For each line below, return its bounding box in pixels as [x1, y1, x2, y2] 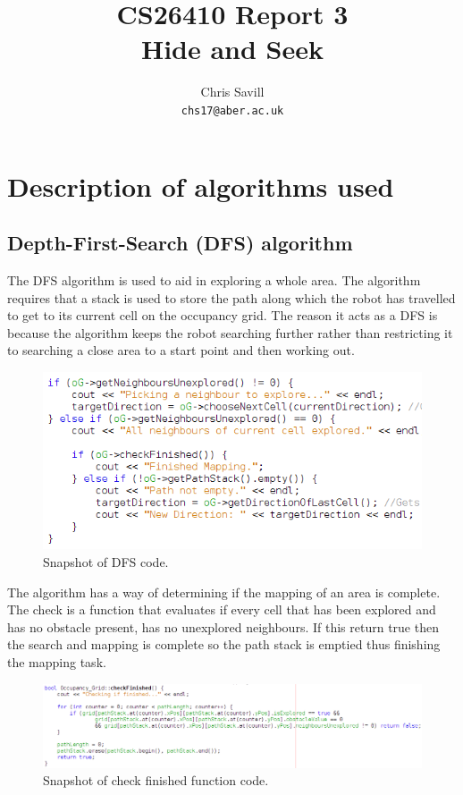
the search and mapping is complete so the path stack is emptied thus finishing [7, 635, 441, 654]
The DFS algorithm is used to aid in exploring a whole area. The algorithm [7, 270, 421, 289]
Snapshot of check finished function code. [43, 771, 269, 790]
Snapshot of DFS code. [43, 553, 169, 571]
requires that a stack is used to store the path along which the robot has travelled [7, 288, 456, 307]
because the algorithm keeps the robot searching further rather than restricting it [7, 323, 453, 342]
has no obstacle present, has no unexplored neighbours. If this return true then [7, 617, 439, 636]
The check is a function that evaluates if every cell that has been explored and [7, 600, 436, 619]
